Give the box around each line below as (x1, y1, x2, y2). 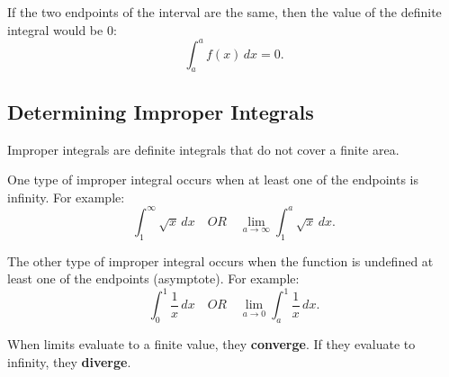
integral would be (7, 20, 103, 39)
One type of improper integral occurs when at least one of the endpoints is (7, 170, 419, 189)
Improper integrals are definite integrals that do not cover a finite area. (7, 139, 400, 158)
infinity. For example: (7, 187, 125, 206)
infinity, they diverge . (7, 352, 131, 371)
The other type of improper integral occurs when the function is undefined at (7, 251, 434, 270)
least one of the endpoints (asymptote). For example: (7, 269, 300, 288)
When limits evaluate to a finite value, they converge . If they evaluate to (7, 335, 416, 354)
